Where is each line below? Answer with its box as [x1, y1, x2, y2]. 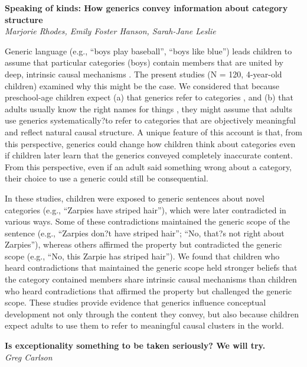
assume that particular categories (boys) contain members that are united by [5, 56, 283, 69]
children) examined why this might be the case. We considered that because [5, 79, 280, 92]
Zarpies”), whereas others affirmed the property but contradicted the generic [5, 238, 282, 251]
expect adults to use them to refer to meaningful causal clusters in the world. [5, 319, 285, 332]
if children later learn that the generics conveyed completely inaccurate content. [5, 149, 293, 161]
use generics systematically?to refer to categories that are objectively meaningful [5, 114, 296, 126]
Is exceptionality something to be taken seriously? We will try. [5, 339, 266, 352]
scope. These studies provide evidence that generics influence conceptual [5, 296, 266, 308]
